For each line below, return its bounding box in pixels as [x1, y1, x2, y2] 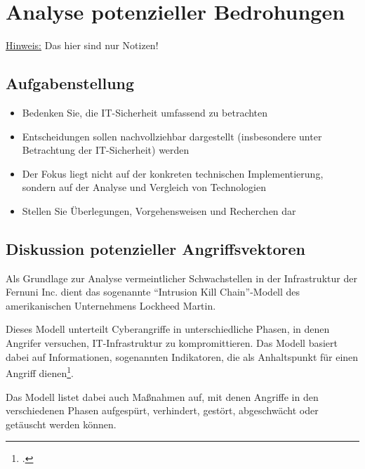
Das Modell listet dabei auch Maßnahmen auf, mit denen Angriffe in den [6, 389, 319, 404]
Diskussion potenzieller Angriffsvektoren [6, 237, 306, 259]
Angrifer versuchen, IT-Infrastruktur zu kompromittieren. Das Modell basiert [6, 336, 338, 350]
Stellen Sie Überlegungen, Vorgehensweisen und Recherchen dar [22, 203, 296, 218]
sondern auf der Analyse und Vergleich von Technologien [22, 180, 266, 194]
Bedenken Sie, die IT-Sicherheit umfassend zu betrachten [22, 105, 268, 119]
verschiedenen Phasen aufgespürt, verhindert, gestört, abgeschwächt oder [6, 403, 319, 418]
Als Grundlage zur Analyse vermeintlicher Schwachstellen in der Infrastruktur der [6, 270, 357, 285]
